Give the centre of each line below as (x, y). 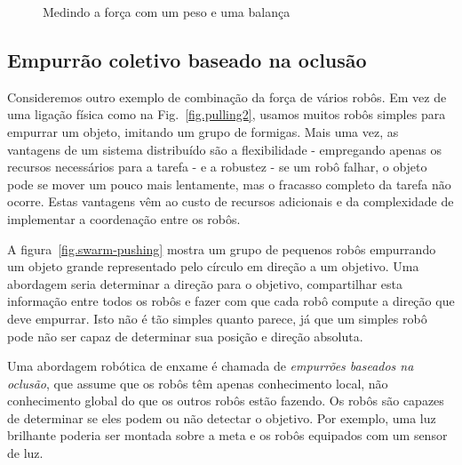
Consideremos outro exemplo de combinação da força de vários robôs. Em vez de (227, 96)
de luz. (25, 453)
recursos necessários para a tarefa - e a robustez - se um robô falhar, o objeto (217, 167)
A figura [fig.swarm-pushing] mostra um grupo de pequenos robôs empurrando (222, 249)
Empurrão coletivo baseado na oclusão (187, 59)
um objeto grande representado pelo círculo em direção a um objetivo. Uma (213, 266)
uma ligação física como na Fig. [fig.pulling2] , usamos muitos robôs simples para (227, 114)
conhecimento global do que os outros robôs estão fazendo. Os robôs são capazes (226, 401)
